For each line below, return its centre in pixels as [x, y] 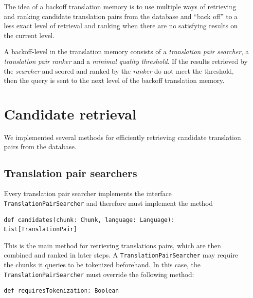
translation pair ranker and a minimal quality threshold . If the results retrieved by [126, 61]
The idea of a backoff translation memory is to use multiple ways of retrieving [120, 6]
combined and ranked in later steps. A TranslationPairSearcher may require [121, 255]
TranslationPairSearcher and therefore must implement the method [108, 203]
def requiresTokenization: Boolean [62, 291]
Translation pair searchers [71, 173]
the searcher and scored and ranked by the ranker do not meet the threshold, [119, 70]
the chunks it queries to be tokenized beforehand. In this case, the [102, 264]
